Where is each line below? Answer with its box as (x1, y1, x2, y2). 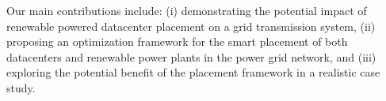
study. (6, 79, 36, 95)
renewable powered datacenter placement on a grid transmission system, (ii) (6, 17, 376, 34)
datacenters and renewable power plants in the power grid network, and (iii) (6, 48, 376, 65)
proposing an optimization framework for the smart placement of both (6, 33, 348, 50)
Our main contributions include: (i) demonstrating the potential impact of (6, 2, 367, 18)
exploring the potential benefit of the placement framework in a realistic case (6, 64, 380, 80)
